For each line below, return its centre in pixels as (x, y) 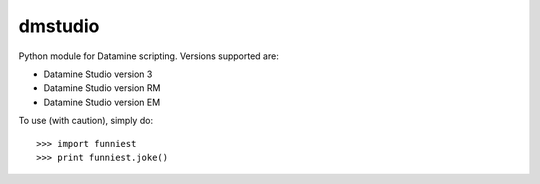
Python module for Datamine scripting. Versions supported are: (148, 56)
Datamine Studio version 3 (98, 74)
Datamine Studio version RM (102, 88)
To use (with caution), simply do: (86, 121)
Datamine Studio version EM (102, 102)
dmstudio (59, 26)
